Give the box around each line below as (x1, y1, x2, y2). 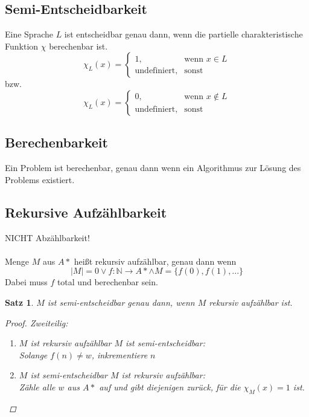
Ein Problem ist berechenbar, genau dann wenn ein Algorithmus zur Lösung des (5, 161, 301, 174)
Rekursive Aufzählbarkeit (5, 202, 167, 221)
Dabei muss (5, 276, 48, 288)
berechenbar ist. (49, 39, 108, 52)
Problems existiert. (5, 173, 75, 186)
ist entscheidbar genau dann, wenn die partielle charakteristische (64, 28, 303, 40)
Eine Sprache (5, 28, 53, 40)
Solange (19, 348, 48, 361)
